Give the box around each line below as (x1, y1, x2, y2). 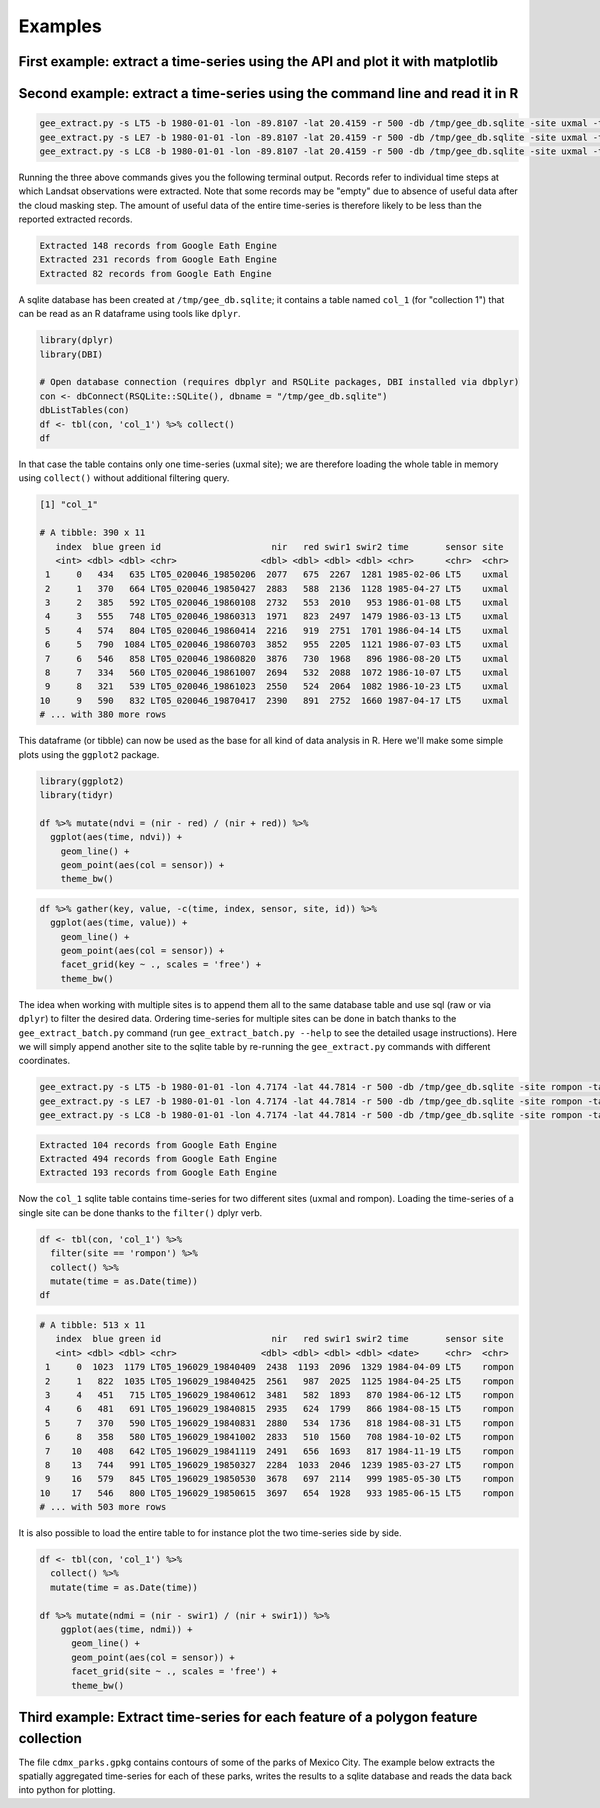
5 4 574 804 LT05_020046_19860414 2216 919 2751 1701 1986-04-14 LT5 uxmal (45, 625, 509, 636)
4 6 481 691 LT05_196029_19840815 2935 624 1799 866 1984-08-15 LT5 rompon (45, 1403, 515, 1415)
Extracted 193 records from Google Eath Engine (39, 1167, 277, 1179)
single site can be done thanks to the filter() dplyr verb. (18, 1206, 263, 1219)
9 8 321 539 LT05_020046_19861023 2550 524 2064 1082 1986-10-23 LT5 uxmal (45, 681, 509, 692)
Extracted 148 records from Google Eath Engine (39, 240, 277, 252)
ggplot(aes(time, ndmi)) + (60, 1623, 194, 1635)
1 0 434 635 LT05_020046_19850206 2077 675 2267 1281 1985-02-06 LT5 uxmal (45, 569, 509, 580)
